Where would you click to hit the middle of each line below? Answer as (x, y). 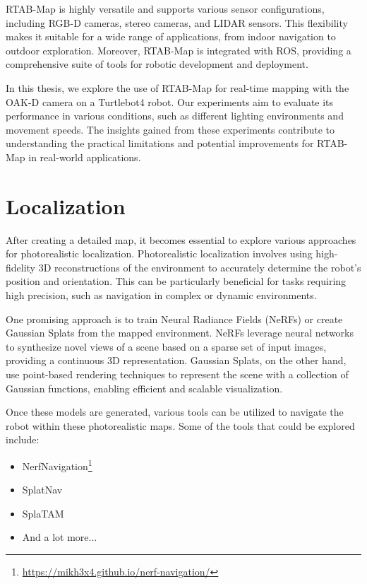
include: (23, 439)
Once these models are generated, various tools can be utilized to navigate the (175, 412)
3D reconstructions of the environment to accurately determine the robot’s (200, 267)
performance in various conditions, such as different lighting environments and (175, 116)
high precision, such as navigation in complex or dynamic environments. (161, 295)
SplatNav (42, 490)
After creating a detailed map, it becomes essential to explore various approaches (181, 239)
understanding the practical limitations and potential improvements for (160, 143)
